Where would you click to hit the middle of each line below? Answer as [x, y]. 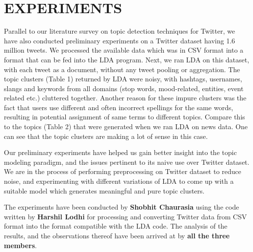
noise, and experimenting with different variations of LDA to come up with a [119, 181]
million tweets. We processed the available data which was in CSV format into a [124, 50]
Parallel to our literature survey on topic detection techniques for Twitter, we [119, 31]
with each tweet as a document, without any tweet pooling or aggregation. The [122, 69]
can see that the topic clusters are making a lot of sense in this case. [106, 136]
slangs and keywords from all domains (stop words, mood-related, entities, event [124, 88]
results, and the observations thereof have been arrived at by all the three [117, 235]
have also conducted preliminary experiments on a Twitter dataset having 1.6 [120, 40]
